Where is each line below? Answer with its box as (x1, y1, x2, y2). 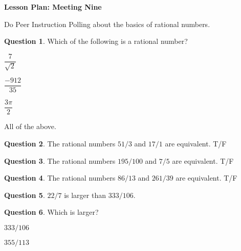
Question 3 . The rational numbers (4, 155, 116, 166)
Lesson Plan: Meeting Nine (4, 2, 102, 12)
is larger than (64, 189, 106, 200)
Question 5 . (4, 189, 45, 200)
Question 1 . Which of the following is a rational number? (4, 36, 188, 46)
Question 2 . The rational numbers (4, 138, 116, 148)
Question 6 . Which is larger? (4, 207, 99, 217)
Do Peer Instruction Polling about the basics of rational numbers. (4, 18, 210, 29)
